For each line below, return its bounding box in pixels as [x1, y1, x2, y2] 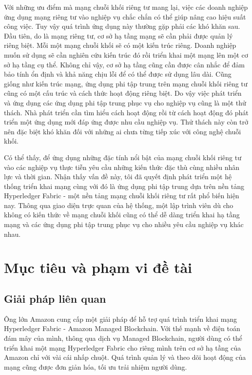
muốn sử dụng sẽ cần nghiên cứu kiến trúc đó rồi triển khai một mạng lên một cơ [4, 49, 248, 60]
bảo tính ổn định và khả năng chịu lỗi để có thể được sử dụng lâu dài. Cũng [4, 69, 232, 79]
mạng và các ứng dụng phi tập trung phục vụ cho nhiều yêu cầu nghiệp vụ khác [4, 219, 244, 229]
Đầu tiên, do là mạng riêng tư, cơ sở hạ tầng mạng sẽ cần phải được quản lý [4, 30, 233, 41]
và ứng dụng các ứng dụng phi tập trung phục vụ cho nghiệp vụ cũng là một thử [4, 97, 246, 107]
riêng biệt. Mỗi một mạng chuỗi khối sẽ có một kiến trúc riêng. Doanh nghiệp [4, 40, 236, 50]
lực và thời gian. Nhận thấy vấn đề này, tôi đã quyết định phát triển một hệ [4, 171, 232, 182]
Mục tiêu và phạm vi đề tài [4, 257, 193, 277]
